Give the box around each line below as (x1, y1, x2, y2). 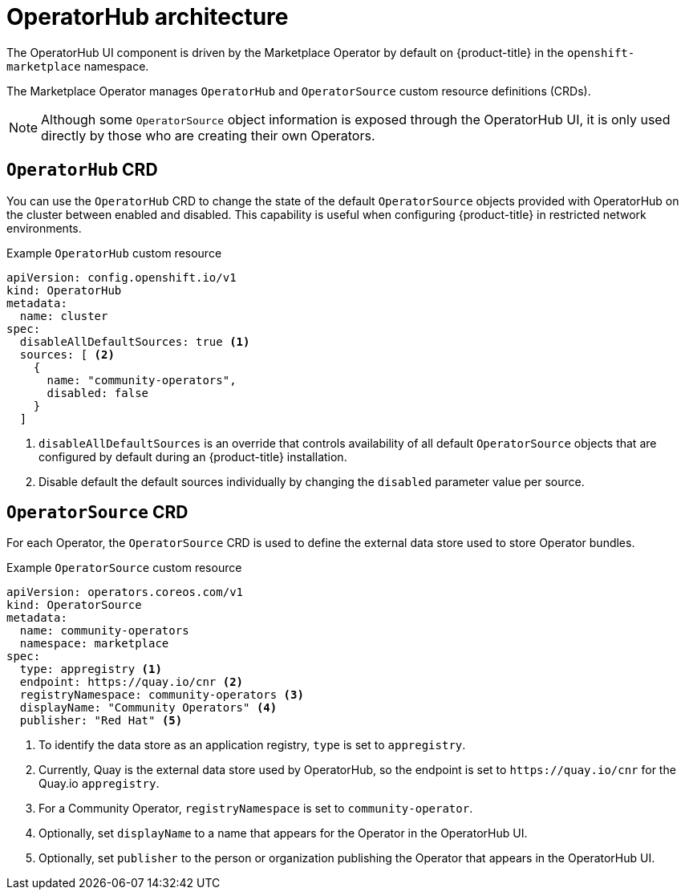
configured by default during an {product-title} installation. (39, 449, 347, 464)
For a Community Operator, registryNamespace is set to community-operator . (39, 801, 473, 816)
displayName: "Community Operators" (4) (19, 701, 278, 715)
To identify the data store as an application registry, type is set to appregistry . (39, 738, 466, 752)
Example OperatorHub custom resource (6, 245, 222, 260)
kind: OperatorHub (6, 283, 122, 297)
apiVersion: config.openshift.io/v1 (6, 270, 237, 284)
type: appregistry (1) (19, 663, 162, 676)
